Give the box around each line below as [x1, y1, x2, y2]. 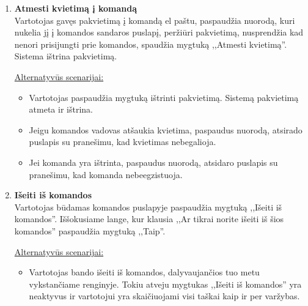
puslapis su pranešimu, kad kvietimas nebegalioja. [29, 135, 216, 148]
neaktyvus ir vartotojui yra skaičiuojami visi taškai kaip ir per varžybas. [29, 289, 300, 302]
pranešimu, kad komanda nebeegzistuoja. [29, 168, 183, 181]
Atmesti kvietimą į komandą [14, 2, 137, 14]
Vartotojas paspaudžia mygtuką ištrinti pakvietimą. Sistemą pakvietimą [29, 91, 299, 103]
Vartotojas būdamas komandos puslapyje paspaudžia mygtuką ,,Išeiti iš [14, 200, 282, 213]
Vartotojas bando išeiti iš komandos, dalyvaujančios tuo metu [29, 266, 260, 278]
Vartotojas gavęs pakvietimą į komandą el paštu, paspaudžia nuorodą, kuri [14, 13, 295, 26]
